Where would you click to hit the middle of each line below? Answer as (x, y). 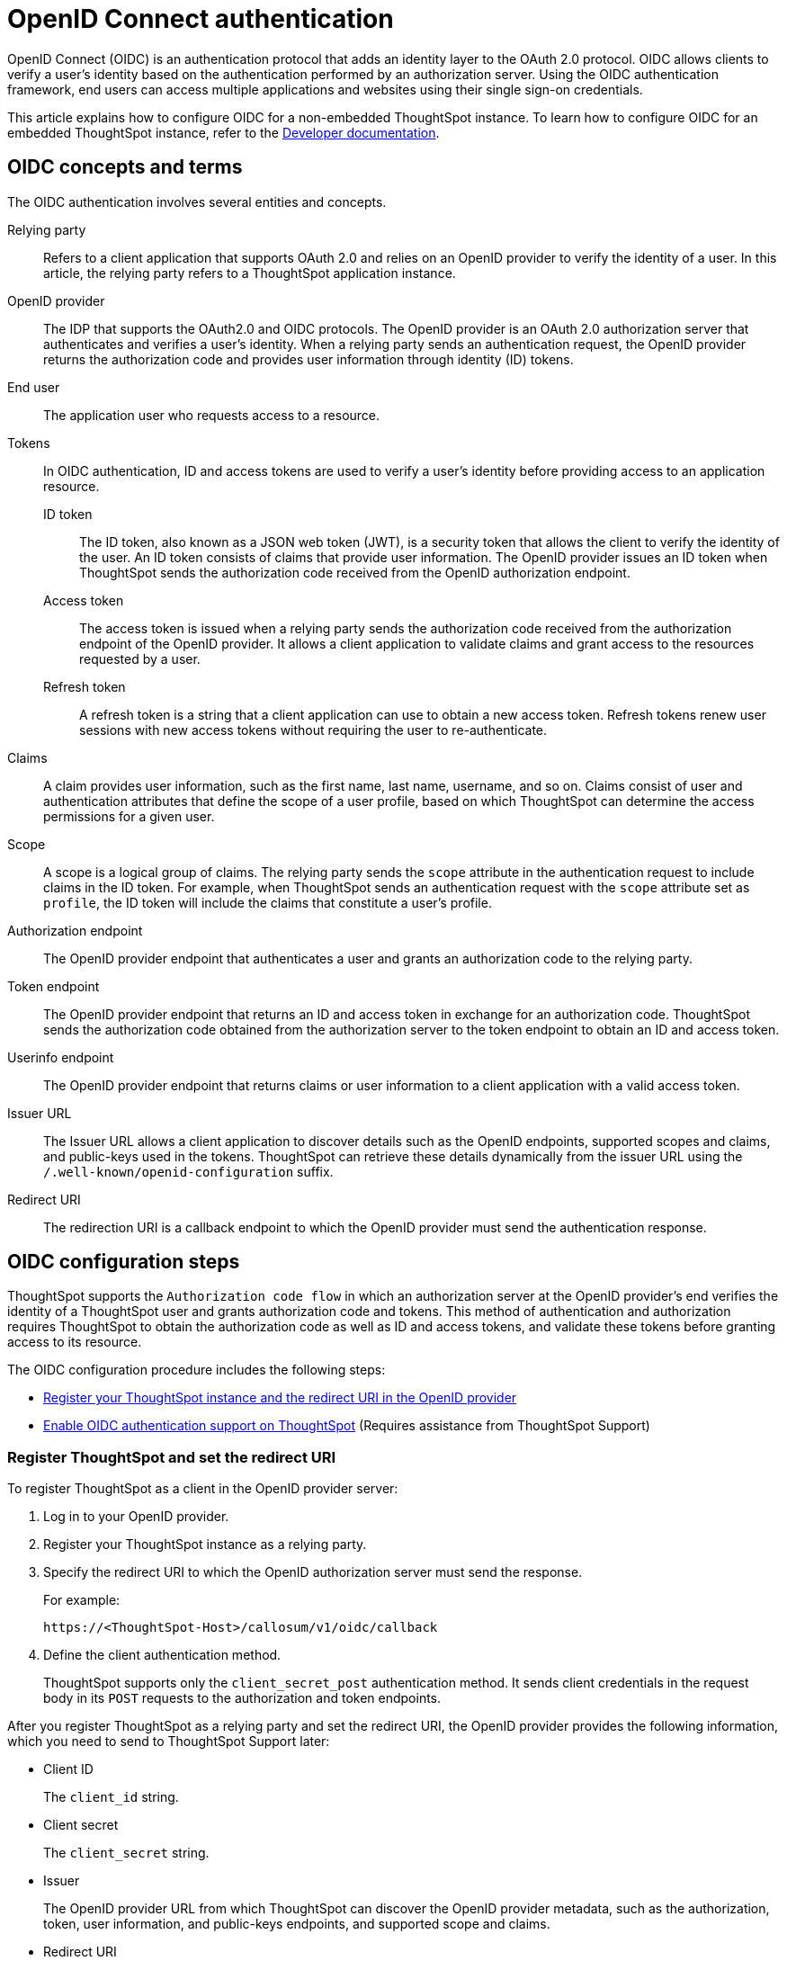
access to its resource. (75, 1342)
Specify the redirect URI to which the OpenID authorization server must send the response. (313, 1572)
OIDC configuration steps (124, 1262)
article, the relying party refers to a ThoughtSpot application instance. (250, 273)
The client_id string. (111, 1797)
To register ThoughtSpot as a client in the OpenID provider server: (203, 1489)
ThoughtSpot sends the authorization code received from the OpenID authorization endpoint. (355, 572)
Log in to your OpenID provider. (136, 1517)
